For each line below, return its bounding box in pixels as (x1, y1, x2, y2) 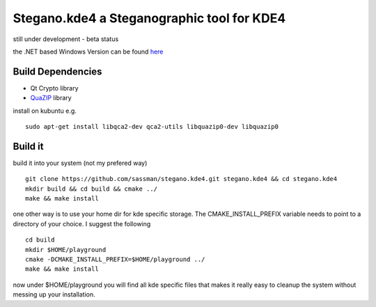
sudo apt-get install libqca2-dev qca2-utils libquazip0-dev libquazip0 (25, 123, 279, 131)
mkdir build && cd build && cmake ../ (25, 184, 158, 193)
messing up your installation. (13, 290, 95, 299)
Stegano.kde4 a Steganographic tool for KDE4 (13, 10, 286, 26)
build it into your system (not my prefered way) (13, 159, 148, 167)
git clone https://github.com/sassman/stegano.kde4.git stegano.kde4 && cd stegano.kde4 (25, 175, 338, 183)
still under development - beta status (13, 35, 119, 43)
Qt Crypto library (30, 84, 79, 92)
